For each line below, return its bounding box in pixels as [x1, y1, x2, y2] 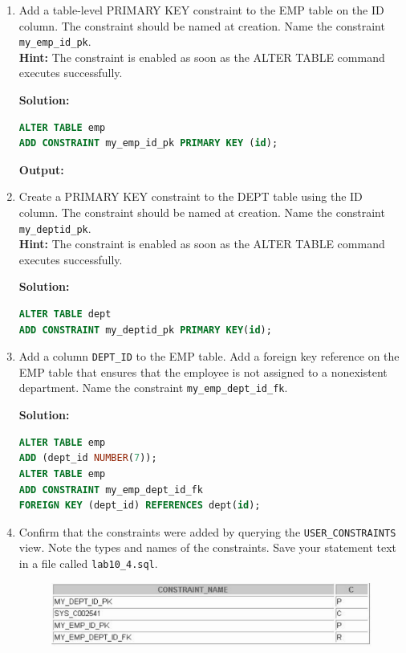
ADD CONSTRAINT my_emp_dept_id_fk [18, 484, 203, 496]
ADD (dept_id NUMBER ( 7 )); [18, 452, 157, 464]
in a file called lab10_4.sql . [18, 554, 158, 571]
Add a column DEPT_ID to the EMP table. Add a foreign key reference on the [18, 348, 400, 365]
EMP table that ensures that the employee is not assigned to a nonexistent [18, 363, 388, 380]
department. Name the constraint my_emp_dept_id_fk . [18, 379, 288, 396]
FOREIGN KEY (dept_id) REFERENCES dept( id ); [18, 500, 261, 512]
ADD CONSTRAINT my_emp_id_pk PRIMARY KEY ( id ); [18, 137, 278, 149]
